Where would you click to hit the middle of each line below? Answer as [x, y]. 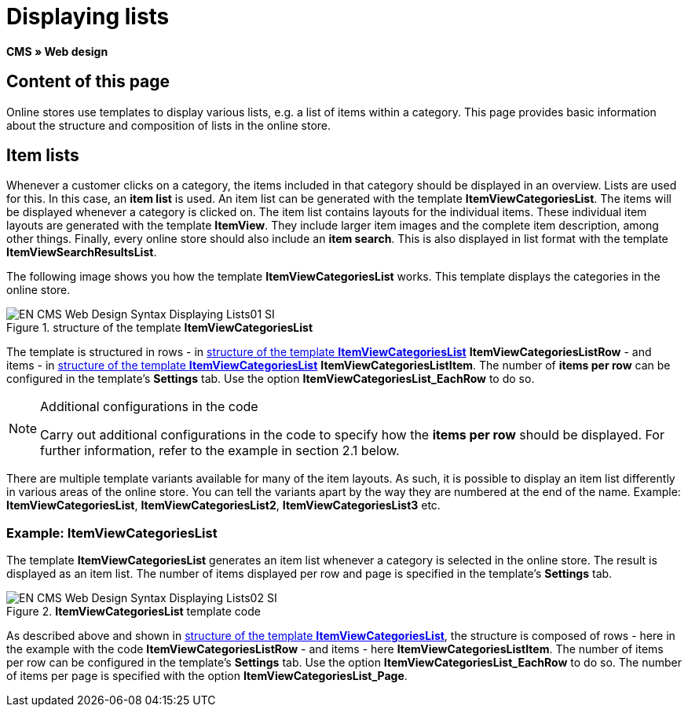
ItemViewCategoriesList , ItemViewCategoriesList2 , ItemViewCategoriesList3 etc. [223, 505]
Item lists [43, 156]
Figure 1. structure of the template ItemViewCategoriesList [160, 328]
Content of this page [88, 82]
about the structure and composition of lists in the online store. [169, 125]
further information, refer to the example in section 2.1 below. [220, 451]
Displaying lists [88, 17]
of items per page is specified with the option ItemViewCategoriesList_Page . [207, 676]
